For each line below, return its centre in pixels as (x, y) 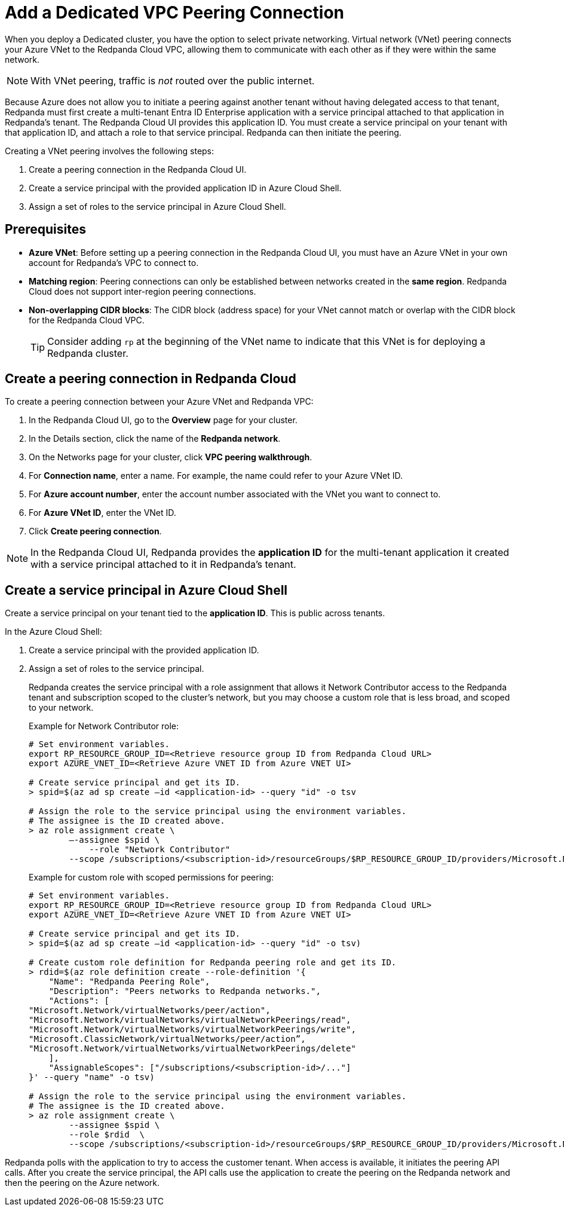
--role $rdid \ (107, 1135)
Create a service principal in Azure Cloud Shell (146, 590)
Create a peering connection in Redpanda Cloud (151, 379)
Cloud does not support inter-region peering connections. (142, 291)
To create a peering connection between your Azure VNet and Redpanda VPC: (159, 402)
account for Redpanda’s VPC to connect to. (114, 262)
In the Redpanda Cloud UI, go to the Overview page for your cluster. (163, 420)
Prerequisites (45, 230)
